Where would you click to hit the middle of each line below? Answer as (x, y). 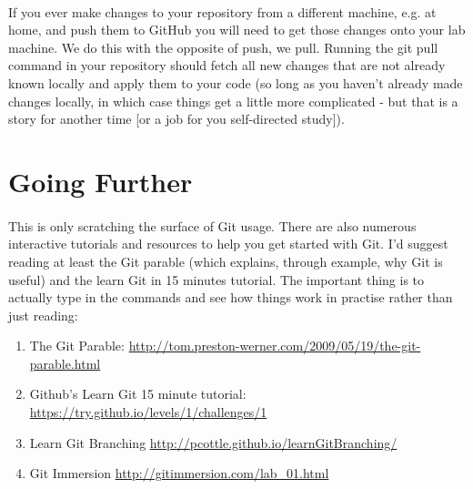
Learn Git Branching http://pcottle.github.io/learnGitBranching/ (213, 442)
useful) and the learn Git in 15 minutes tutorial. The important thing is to (216, 279)
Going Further (101, 181)
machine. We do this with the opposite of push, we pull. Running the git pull (223, 47)
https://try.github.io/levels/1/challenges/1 (148, 412)
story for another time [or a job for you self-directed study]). (176, 119)
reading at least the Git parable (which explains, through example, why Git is (226, 261)
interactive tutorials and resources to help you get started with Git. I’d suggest (228, 244)
